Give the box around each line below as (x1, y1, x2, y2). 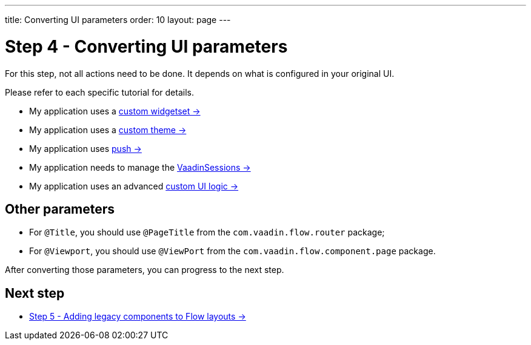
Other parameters (5, 201, 115, 217)
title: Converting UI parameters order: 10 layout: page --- (5, 15, 231, 25)
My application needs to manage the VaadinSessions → (29, 162, 251, 172)
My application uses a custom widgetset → (29, 105, 201, 116)
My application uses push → (29, 143, 142, 154)
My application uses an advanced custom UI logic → (29, 180, 239, 191)
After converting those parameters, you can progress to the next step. (5, 264, 284, 275)
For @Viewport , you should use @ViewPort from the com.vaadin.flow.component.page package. (29, 246, 436, 257)
